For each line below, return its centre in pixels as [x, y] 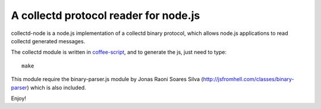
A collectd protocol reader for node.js [106, 15]
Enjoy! [19, 98]
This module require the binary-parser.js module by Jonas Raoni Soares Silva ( [107, 79]
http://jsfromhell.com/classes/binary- [248, 79]
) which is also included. [56, 87]
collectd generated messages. [48, 41]
